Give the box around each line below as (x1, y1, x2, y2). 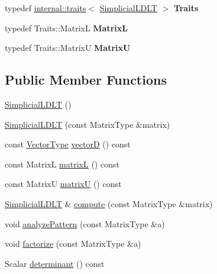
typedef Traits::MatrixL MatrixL (5, 21, 128, 34)
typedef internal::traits (5, 2, 86, 14)
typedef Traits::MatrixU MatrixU (5, 41, 131, 54)
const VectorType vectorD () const (5, 138, 131, 150)
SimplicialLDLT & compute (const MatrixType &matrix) (5, 197, 213, 209)
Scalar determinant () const (5, 257, 105, 269)
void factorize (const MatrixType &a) (5, 237, 141, 250)
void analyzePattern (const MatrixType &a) (5, 217, 165, 230)
